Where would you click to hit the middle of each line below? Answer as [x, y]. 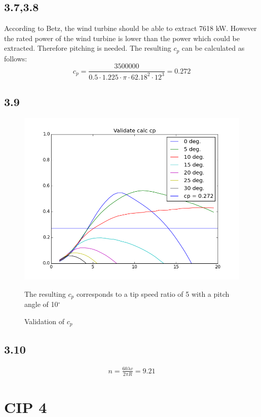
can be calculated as [213, 48]
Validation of [44, 321]
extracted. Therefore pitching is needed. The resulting [88, 48]
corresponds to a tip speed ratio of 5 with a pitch [153, 293]
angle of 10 [41, 304]
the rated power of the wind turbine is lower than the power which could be [122, 38]
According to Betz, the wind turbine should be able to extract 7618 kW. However [130, 28]
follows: [16, 58]
